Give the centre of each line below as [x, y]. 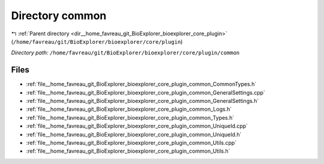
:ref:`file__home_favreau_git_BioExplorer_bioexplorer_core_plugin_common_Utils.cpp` [131, 142]
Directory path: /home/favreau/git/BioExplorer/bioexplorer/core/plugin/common [125, 53]
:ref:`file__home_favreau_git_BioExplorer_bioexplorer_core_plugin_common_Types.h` [130, 117]
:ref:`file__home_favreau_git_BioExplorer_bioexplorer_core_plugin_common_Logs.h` [129, 109]
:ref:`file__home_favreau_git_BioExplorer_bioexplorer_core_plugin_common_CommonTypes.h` [141, 84]
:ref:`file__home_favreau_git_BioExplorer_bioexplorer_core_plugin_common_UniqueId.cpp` [137, 126]
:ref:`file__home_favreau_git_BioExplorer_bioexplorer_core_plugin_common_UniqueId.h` [134, 134]
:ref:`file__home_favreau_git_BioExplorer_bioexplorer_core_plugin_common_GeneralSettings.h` [142, 101]
